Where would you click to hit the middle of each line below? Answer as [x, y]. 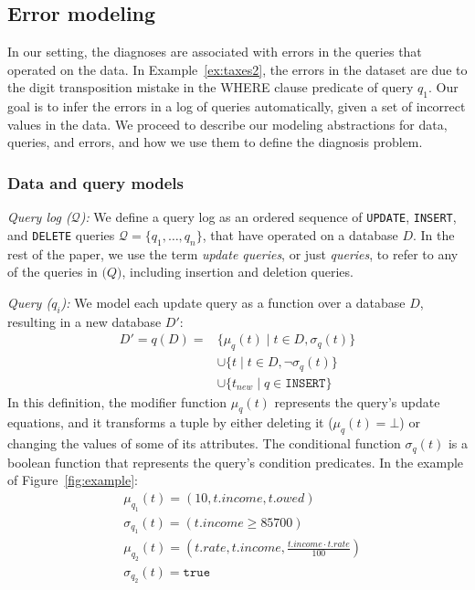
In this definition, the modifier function [117, 401]
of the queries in [53, 272]
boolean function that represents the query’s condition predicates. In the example [236, 462]
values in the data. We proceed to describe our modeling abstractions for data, [227, 124]
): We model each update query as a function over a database [233, 302]
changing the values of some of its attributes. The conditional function [204, 443]
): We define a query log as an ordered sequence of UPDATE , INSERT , [268, 217]
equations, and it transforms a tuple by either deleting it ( [170, 422]
